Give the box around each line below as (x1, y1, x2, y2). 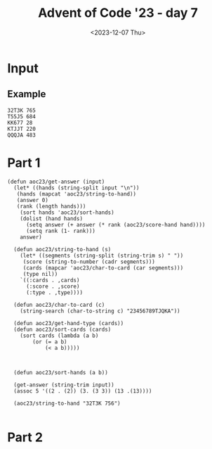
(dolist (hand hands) (20, 215, 83, 222)
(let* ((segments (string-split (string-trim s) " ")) (20, 252, 184, 259)
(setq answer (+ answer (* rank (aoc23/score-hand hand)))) (25, 221, 206, 228)
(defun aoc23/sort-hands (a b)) (13, 369, 109, 376)
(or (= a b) (32, 338, 68, 346)
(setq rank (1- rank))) (25, 227, 96, 234)
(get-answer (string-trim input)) (13, 381, 114, 388)
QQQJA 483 (7, 132, 37, 139)
